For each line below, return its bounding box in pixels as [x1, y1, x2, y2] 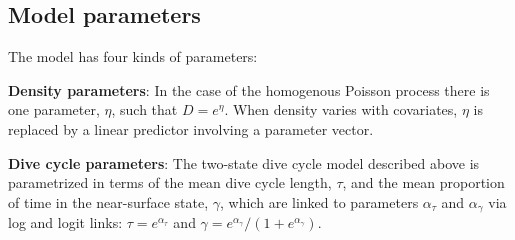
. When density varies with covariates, [224, 99, 458, 120]
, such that [111, 99, 178, 120]
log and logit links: [8, 212, 123, 233]
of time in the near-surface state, [8, 191, 209, 212]
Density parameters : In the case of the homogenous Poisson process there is [8, 79, 490, 100]
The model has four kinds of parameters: [8, 46, 258, 67]
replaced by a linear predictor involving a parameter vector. [8, 118, 374, 139]
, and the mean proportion [342, 172, 505, 193]
